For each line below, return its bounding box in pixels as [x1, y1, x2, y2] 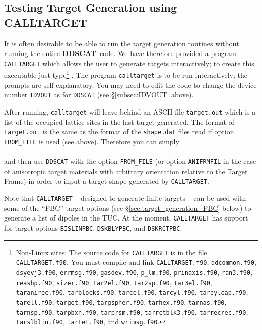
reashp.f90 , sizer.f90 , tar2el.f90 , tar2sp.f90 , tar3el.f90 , [16, 277, 212, 287]
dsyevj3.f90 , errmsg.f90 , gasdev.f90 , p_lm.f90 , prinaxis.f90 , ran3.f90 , [16, 266, 252, 277]
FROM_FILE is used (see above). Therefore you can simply [4, 136, 179, 146]
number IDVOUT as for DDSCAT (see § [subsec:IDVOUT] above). [4, 89, 194, 100]
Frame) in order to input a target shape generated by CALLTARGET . [4, 176, 209, 186]
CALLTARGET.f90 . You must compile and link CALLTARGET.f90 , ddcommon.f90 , [16, 257, 256, 267]
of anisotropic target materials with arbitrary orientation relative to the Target [4, 166, 248, 176]
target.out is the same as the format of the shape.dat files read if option [4, 126, 234, 137]
